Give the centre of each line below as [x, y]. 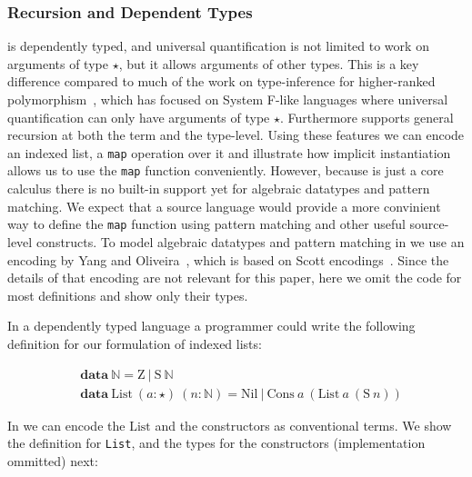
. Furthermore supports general [367, 117]
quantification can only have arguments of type [139, 117]
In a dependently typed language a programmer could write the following [211, 326]
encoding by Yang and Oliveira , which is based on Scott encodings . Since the [228, 259]
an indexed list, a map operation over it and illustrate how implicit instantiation [229, 152]
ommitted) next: [53, 460]
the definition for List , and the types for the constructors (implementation [216, 443]
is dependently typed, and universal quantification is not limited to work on [218, 46]
